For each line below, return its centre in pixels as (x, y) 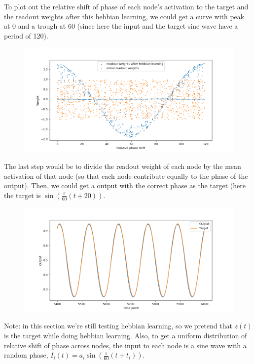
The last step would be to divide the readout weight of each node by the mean (123, 166)
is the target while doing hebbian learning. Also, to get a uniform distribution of (126, 335)
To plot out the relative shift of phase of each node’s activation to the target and (126, 6)
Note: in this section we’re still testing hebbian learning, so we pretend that (118, 326)
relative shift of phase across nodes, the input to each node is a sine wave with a (125, 345)
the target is (22, 195)
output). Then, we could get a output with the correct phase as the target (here (125, 185)
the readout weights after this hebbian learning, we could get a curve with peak (124, 16)
